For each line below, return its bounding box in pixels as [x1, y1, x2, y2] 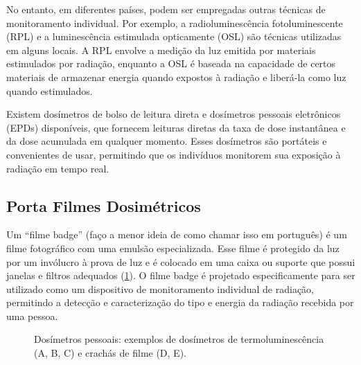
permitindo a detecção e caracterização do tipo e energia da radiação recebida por [6, 295, 354, 310]
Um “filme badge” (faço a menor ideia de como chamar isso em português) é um [6, 227, 347, 242]
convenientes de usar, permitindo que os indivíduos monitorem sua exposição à [6, 147, 341, 161]
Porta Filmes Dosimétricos [6, 195, 201, 216]
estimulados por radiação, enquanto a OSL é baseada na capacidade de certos [6, 56, 336, 71]
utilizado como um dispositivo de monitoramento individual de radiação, [6, 281, 314, 296]
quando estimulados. [6, 83, 93, 98]
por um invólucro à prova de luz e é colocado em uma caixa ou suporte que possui [6, 254, 355, 269]
